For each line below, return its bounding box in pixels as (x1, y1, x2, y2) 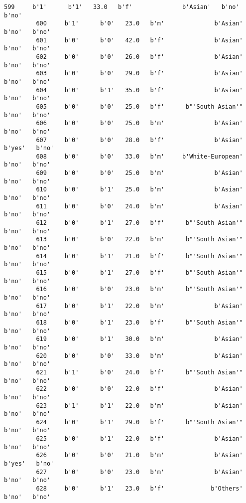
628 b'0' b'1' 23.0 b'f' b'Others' (36, 485, 243, 493)
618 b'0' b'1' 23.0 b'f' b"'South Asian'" (36, 319, 243, 326)
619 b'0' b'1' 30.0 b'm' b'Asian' (36, 335, 243, 343)
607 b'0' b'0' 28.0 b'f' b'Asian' (36, 136, 243, 144)
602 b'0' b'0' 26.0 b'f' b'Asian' (36, 53, 243, 60)
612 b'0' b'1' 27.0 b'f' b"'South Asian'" (36, 219, 243, 227)
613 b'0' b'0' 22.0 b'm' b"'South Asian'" (36, 236, 243, 243)
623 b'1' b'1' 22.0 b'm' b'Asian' (36, 402, 243, 409)
